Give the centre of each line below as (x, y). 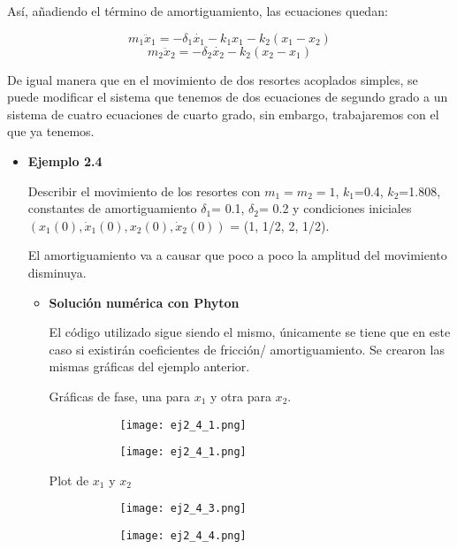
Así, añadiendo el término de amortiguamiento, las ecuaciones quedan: (198, 11)
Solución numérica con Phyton (144, 302)
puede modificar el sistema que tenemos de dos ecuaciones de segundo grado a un (228, 97)
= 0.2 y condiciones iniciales (335, 208)
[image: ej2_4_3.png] (183, 509)
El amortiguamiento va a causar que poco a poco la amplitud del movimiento (237, 255)
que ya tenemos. (51, 131)
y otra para (241, 396)
